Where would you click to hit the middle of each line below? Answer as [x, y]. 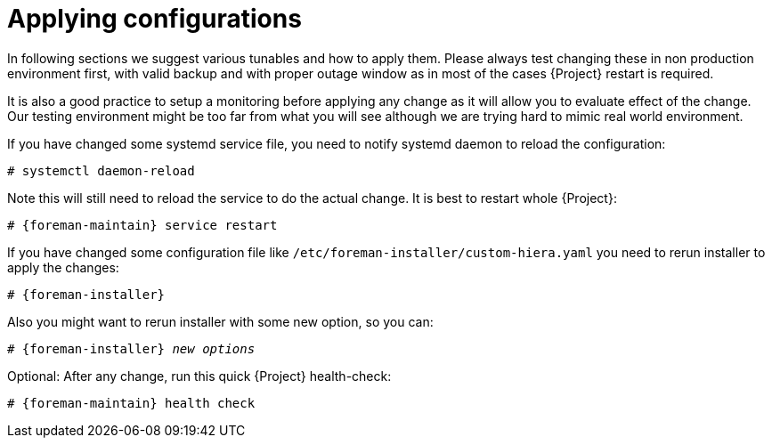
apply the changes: [63, 267]
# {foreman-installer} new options [131, 348]
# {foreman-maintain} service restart [142, 225]
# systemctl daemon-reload [101, 170]
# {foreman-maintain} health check [131, 403]
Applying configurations [154, 19]
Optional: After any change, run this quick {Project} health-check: [199, 376]
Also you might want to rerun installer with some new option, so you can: [220, 321]
